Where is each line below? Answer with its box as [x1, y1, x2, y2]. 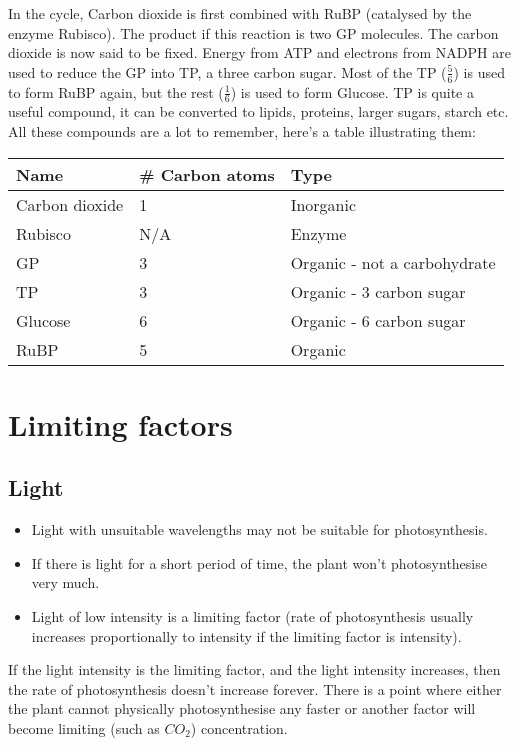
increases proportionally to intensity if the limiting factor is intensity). [31, 625, 462, 646]
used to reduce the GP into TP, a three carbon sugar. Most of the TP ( [8, 61, 447, 82]
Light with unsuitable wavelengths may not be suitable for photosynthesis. [31, 519, 488, 540]
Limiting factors [8, 403, 233, 444]
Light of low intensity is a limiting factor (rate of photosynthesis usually [31, 605, 474, 626]
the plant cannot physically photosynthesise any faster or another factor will [8, 698, 476, 719]
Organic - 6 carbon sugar [290, 308, 466, 332]
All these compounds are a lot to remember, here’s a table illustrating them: [8, 121, 476, 142]
